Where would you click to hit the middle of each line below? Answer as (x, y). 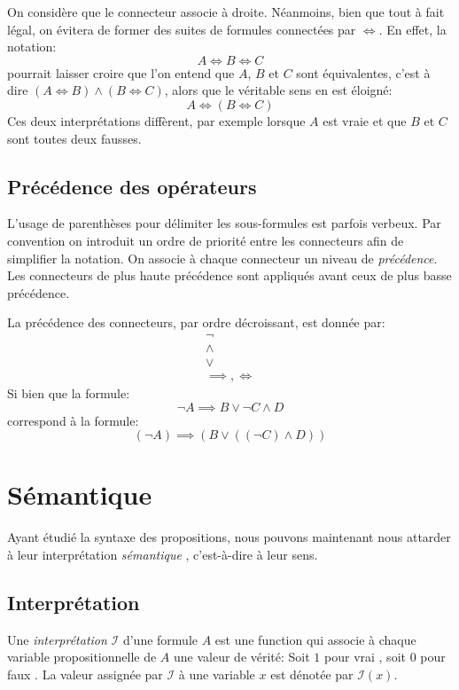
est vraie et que (365, 120)
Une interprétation (57, 639)
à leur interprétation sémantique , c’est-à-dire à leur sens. (163, 554)
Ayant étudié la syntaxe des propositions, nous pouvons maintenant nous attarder (229, 537)
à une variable (217, 674)
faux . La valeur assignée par (85, 674)
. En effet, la (412, 29)
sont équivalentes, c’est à (363, 72)
